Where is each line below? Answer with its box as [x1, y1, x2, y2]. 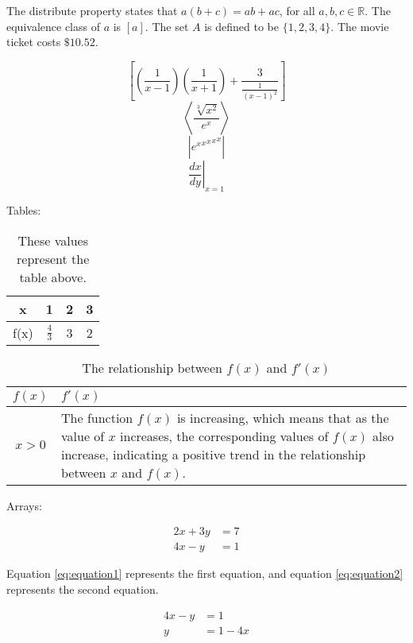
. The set [145, 17, 189, 34]
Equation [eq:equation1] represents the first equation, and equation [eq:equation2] [6, 565, 403, 582]
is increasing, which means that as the [176, 408, 389, 427]
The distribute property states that [6, 2, 178, 18]
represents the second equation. [6, 581, 159, 598]
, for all [279, 2, 315, 18]
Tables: [6, 202, 41, 219]
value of [61, 426, 105, 445]
